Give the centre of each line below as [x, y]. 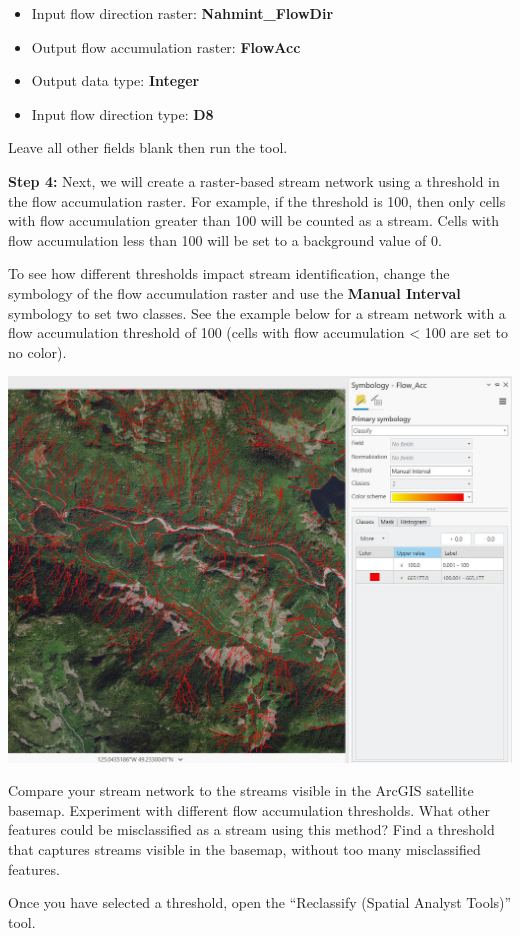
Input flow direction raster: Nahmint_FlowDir [182, 13]
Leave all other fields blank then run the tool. [148, 147]
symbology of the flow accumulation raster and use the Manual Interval [234, 292]
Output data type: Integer [115, 80]
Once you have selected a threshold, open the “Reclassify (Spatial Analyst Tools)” [260, 902]
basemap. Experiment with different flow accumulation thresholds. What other [249, 809]
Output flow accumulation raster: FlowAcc [166, 46]
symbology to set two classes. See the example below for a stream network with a [257, 312]
